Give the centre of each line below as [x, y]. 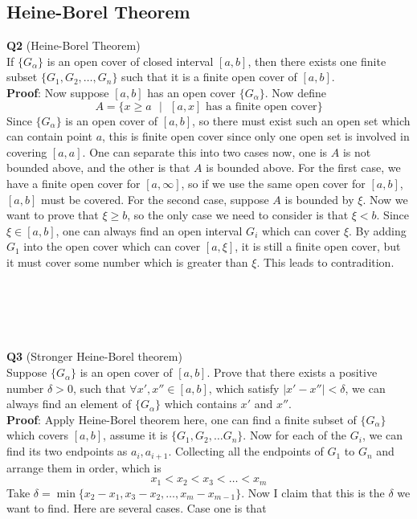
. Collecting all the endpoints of [246, 451]
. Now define [295, 92]
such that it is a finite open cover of [209, 77]
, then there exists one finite [317, 61]
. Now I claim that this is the [313, 492]
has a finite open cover [262, 106]
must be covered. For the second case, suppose [155, 199]
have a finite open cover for [74, 183]
